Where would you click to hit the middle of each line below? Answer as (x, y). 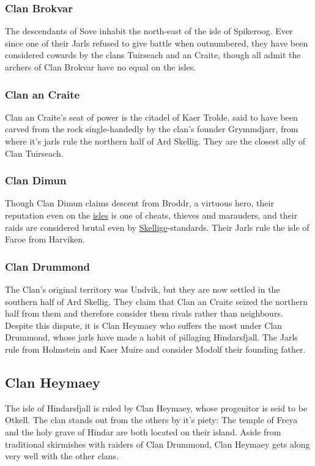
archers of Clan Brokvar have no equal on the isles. (101, 67)
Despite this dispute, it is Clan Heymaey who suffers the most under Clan (144, 325)
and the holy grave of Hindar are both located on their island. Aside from (143, 431)
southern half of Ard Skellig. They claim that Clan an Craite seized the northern (157, 301)
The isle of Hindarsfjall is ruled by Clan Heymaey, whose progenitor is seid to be (156, 408)
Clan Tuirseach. (34, 153)
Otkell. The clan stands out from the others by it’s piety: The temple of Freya (151, 420)
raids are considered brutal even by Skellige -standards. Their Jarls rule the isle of (157, 227)
